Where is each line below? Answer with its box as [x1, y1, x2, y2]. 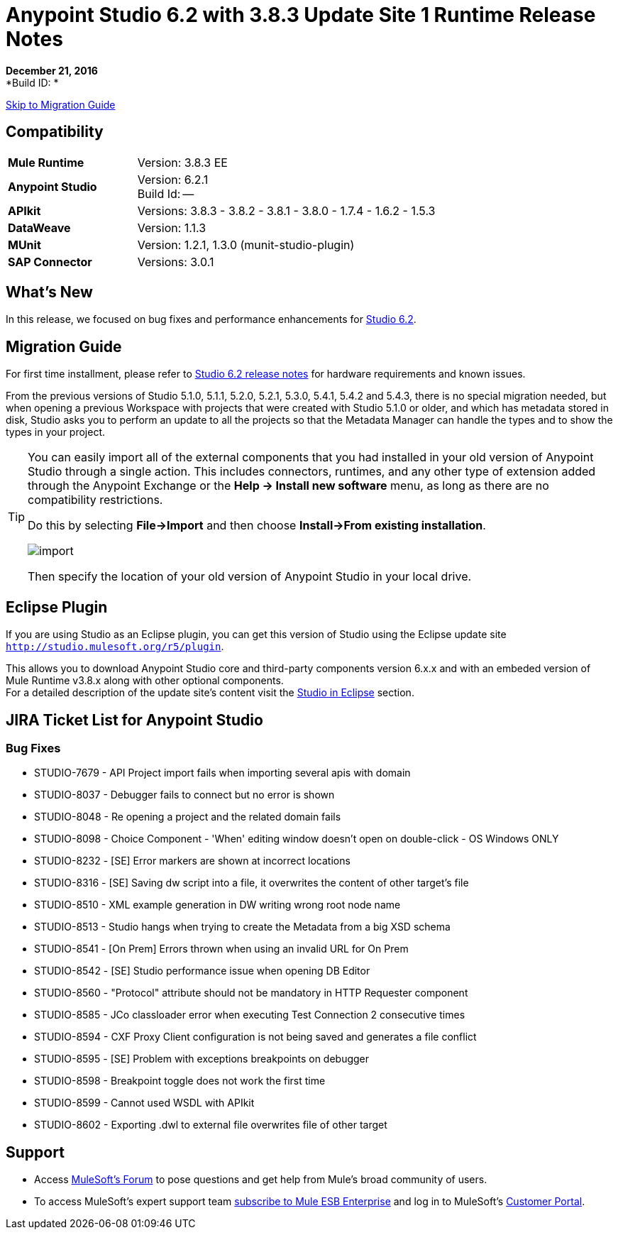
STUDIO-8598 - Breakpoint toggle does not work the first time [34, 1075, 326, 1087]
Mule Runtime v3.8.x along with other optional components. [6, 674, 284, 687]
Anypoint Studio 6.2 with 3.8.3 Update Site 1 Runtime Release [6, 3, 596, 27]
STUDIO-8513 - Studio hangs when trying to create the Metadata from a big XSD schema [34, 921, 451, 933]
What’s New [6, 283, 93, 302]
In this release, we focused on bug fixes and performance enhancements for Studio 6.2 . [6, 313, 416, 326]
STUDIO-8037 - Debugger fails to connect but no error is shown [34, 789, 335, 801]
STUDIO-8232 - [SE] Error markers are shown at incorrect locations [34, 855, 351, 867]
